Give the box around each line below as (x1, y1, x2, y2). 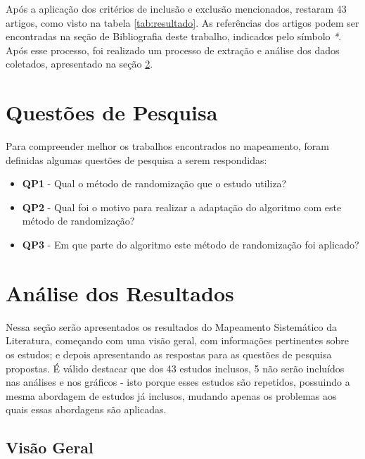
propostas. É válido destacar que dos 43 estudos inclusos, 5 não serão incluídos (6, 360, 345, 375)
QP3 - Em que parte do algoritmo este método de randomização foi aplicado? (22, 237, 359, 252)
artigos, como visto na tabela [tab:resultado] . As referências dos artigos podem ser (6, 15, 359, 30)
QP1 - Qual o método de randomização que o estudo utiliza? (22, 176, 287, 191)
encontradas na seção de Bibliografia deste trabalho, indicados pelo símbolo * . (6, 29, 342, 44)
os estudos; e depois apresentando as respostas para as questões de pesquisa (6, 346, 332, 361)
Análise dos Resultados (6, 278, 234, 307)
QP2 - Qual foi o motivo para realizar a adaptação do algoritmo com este (22, 199, 342, 214)
